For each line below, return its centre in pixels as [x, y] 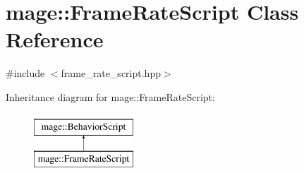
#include [25, 73]
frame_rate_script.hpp [111, 73]
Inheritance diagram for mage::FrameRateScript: [110, 96]
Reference [55, 39]
